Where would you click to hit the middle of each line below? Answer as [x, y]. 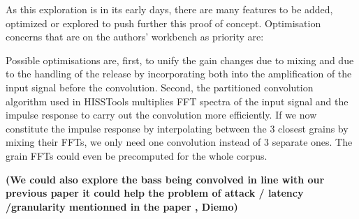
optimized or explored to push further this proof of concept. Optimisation [163, 23]
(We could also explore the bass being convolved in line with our [165, 179]
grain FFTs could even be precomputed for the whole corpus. [137, 155]
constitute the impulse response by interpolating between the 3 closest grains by [177, 128]
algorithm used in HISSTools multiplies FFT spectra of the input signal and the [177, 101]
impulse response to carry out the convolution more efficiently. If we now [161, 115]
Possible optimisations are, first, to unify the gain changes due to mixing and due [180, 60]
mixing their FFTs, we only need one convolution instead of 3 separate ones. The [179, 142]
